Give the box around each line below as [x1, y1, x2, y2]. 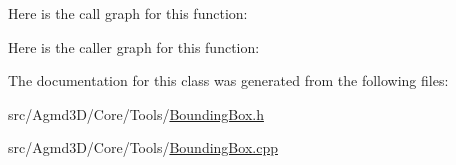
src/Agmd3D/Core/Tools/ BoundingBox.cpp [8, 137, 278, 158]
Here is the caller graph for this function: [8, 36, 260, 57]
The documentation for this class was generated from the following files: [8, 70, 449, 91]
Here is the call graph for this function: [8, 3, 248, 23]
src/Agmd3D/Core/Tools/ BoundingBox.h [8, 103, 264, 124]
